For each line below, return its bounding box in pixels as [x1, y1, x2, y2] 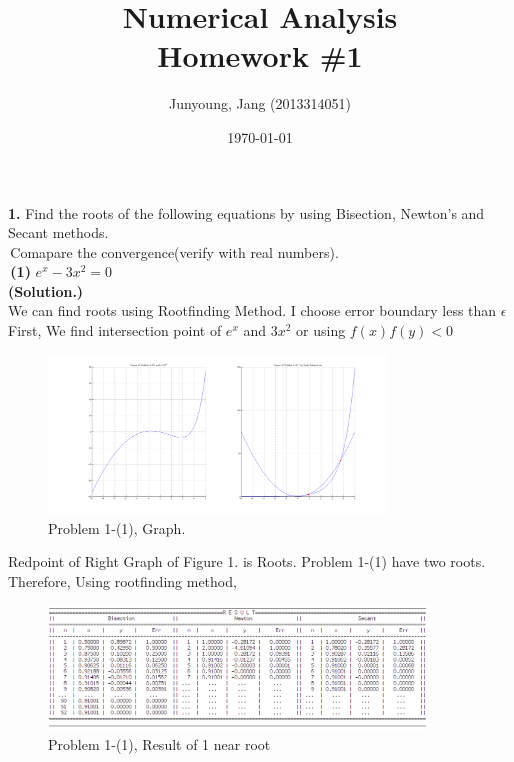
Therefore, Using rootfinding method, [8, 570, 237, 591]
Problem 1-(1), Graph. [48, 517, 186, 538]
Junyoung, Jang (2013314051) [168, 93, 352, 114]
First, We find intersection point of [8, 320, 222, 341]
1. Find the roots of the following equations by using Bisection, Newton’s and [8, 202, 485, 223]
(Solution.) [8, 280, 84, 301]
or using [296, 320, 346, 341]
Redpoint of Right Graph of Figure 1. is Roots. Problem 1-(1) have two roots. [8, 551, 486, 572]
